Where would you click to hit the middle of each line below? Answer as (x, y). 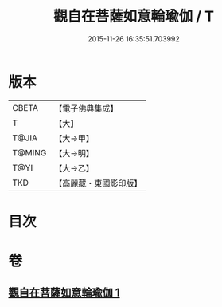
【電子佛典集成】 (86, 108)
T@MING (29, 152)
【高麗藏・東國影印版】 (98, 183)
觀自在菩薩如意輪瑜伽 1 (64, 293)
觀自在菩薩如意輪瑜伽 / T (134, 16)
